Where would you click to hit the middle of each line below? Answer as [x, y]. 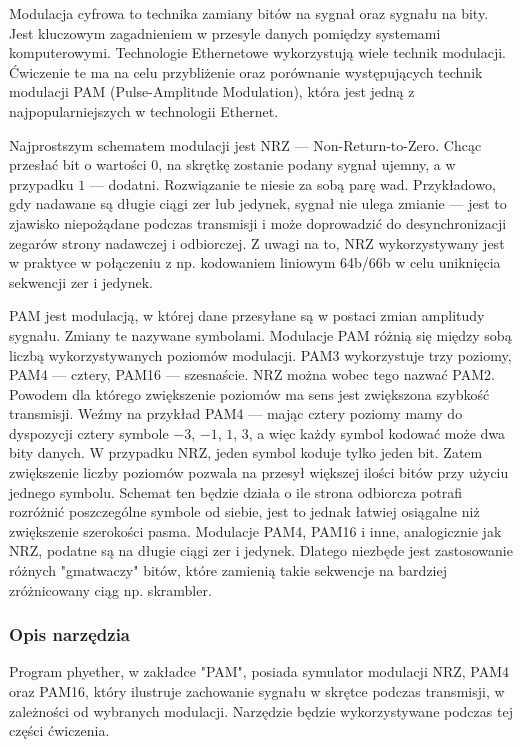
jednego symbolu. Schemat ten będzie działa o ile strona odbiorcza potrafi [235, 491]
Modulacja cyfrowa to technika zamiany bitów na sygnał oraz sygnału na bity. [249, 13]
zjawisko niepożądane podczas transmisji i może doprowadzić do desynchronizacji [258, 222]
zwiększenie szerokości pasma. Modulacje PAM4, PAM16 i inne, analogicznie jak [255, 530]
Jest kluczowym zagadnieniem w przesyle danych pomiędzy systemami [225, 32]
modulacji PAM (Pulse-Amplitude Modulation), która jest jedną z [212, 91]
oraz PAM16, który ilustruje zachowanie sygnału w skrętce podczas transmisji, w [257, 691]
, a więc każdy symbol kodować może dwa [377, 432]
